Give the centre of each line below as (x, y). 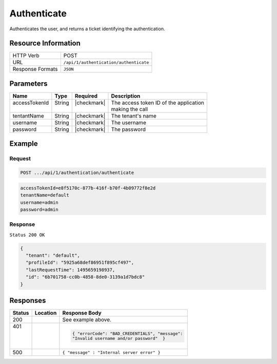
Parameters (28, 83)
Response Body (82, 313)
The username (128, 122)
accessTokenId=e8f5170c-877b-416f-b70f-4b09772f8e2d (88, 188)
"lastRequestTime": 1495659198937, (71, 270)
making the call (130, 109)
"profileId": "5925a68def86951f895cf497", (80, 263)
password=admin (39, 209)
